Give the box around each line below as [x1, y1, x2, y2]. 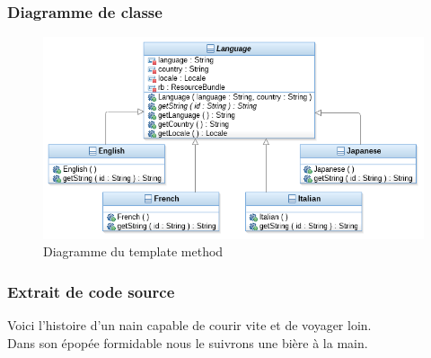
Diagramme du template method [43, 242, 224, 261]
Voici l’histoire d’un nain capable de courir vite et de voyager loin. [7, 316, 372, 335]
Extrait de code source [7, 280, 175, 302]
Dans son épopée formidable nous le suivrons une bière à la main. [7, 333, 368, 352]
